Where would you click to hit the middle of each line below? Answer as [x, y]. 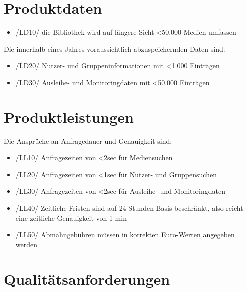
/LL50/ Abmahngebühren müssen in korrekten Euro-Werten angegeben [125, 235]
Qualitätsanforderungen [87, 279]
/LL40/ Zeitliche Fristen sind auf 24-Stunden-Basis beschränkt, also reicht [129, 208]
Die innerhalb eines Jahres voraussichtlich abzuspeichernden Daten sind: [115, 48]
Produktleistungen [69, 116]
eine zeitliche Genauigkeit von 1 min [71, 218]
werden [27, 244]
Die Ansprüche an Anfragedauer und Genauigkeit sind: [88, 140]
